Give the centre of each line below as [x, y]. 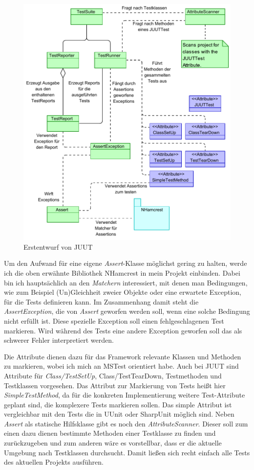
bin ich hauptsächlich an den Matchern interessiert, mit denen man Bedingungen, [126, 282]
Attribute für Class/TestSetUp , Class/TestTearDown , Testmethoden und [113, 375]
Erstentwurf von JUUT [58, 247]
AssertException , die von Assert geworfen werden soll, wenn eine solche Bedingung [127, 311]
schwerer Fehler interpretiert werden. [59, 340]
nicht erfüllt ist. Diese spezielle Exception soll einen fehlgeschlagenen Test [114, 320]
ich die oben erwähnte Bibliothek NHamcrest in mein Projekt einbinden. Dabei [122, 272]
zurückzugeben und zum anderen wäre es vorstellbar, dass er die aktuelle [113, 443]
